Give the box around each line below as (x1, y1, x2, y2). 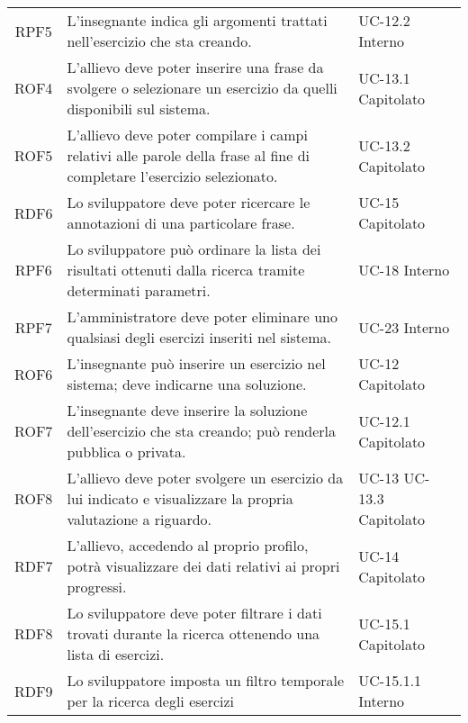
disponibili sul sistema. (67, 98, 211, 119)
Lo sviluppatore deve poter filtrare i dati (67, 602, 322, 623)
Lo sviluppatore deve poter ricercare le (67, 192, 310, 212)
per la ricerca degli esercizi (67, 691, 235, 711)
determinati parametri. (67, 280, 211, 301)
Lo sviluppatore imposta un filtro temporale (67, 670, 345, 691)
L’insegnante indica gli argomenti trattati (67, 10, 328, 31)
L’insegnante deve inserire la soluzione (67, 400, 308, 420)
